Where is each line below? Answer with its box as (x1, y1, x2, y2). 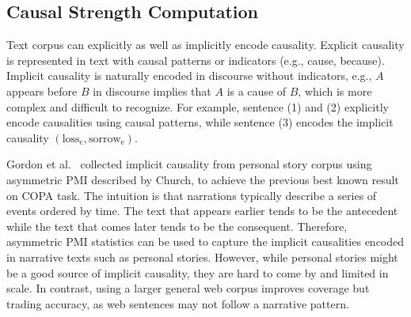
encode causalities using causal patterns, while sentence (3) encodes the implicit (6, 114, 394, 130)
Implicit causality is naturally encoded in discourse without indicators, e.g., (6, 67, 372, 84)
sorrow (88, 133, 121, 145)
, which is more (298, 82, 372, 99)
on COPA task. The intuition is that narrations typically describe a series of (6, 187, 377, 203)
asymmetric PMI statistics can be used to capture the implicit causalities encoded (6, 233, 405, 250)
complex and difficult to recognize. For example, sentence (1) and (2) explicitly (6, 98, 389, 115)
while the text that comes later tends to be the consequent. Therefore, (6, 217, 348, 234)
